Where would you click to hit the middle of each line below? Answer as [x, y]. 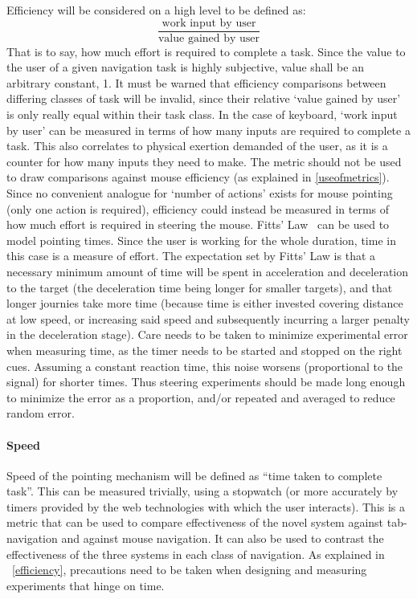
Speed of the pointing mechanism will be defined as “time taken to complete [194, 475]
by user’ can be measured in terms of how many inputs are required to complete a [208, 130]
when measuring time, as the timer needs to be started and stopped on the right [204, 350]
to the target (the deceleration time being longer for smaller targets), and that [200, 287]
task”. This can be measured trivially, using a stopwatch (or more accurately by [202, 491]
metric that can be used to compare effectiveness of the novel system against [195, 522]
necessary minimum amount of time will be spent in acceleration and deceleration [208, 271]
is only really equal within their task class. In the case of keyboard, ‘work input [202, 114]
